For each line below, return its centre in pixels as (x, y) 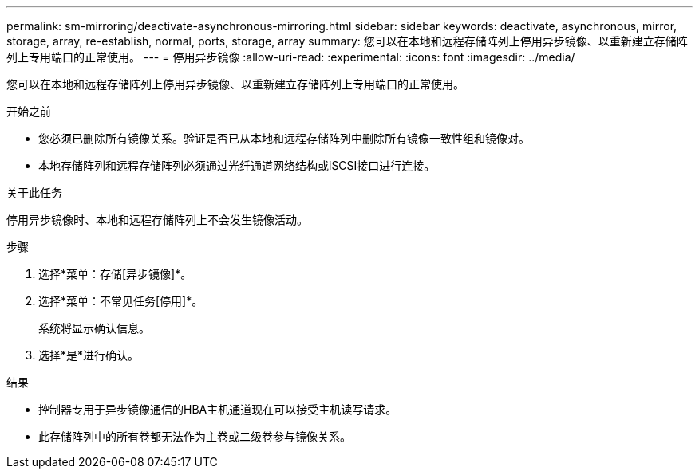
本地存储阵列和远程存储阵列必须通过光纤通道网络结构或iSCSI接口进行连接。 (237, 165)
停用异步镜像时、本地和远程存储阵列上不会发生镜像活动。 (157, 220)
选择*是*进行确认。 (89, 355)
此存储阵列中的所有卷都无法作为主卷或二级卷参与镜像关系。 (195, 436)
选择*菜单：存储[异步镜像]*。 (115, 274)
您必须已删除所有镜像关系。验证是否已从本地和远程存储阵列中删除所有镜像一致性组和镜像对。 (284, 138)
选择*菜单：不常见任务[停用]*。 (121, 301)
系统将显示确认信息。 (94, 328)
